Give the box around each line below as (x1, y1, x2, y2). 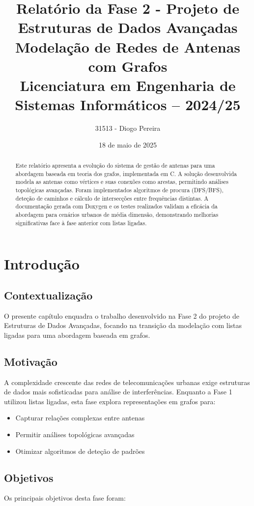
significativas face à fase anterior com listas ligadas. (15, 218, 147, 227)
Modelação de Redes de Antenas (15, 36, 241, 57)
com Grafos (88, 56, 168, 76)
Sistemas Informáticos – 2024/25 (15, 94, 241, 115)
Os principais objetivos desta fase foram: (4, 493, 126, 503)
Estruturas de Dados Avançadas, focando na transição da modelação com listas (4, 320, 242, 330)
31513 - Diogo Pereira (95, 123, 161, 133)
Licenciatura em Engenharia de (20, 75, 236, 95)
